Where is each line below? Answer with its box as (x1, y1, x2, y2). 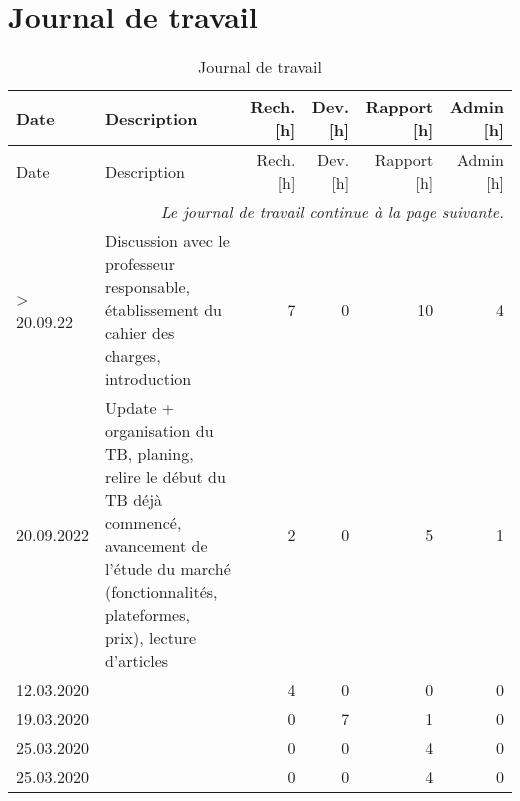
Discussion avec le (104, 229, 230, 253)
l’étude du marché (104, 557, 231, 581)
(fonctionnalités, (104, 580, 218, 604)
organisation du (104, 419, 214, 443)
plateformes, (104, 603, 190, 627)
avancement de (104, 534, 208, 558)
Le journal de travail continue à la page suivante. (160, 200, 504, 224)
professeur (104, 252, 175, 276)
